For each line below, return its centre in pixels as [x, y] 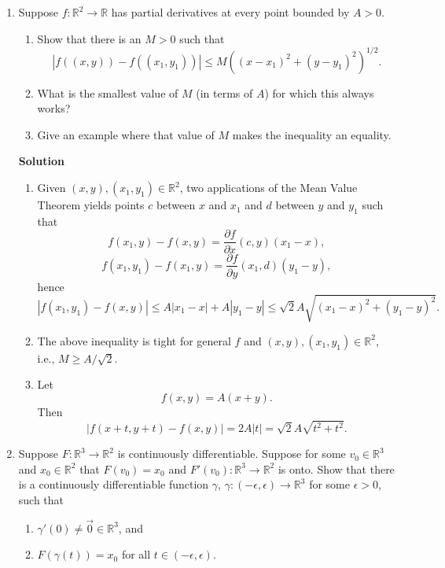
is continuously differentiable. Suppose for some [232, 454]
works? [54, 108]
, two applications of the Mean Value [268, 188]
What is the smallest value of [108, 92]
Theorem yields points [91, 205]
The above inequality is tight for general [134, 340]
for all [136, 554]
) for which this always [319, 92]
